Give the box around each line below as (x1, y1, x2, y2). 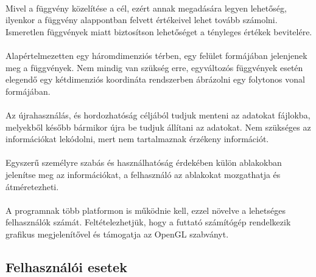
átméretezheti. (5, 180, 59, 193)
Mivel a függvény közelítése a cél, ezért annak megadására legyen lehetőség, (5, 1, 287, 14)
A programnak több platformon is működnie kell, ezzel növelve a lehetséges (5, 203, 286, 216)
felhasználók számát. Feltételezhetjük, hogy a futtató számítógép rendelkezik (5, 216, 291, 228)
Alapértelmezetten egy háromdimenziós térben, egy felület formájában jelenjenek (5, 49, 307, 61)
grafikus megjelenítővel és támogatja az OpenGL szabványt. (5, 227, 229, 240)
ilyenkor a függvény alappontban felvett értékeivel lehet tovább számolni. (5, 13, 278, 26)
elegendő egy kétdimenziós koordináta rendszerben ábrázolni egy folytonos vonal (5, 73, 305, 86)
